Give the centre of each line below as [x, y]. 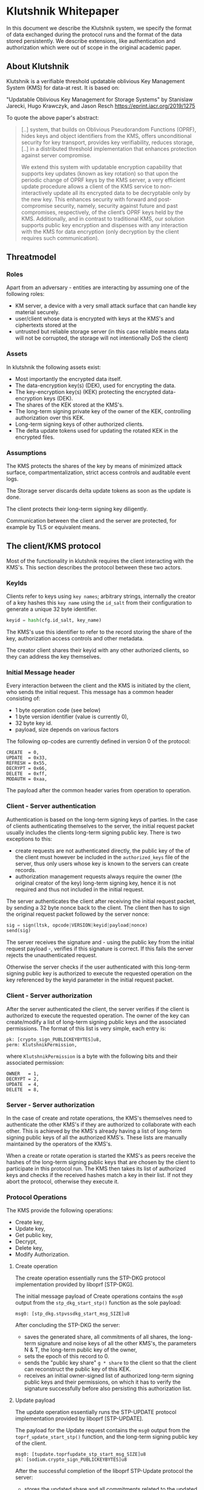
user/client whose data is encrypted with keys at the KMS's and [95, 319]
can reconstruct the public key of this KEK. [78, 1369]
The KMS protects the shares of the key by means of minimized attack [94, 466]
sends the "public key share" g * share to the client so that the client [110, 1363]
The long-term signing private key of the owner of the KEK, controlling [103, 411]
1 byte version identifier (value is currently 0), [72, 717]
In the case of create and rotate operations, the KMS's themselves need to [99, 1118]
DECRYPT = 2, [23, 1079]
